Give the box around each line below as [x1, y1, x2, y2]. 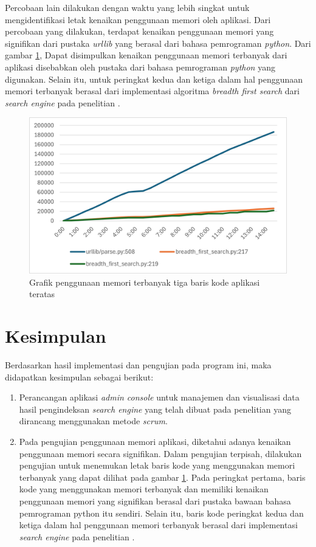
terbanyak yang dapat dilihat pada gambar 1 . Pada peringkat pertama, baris [19, 470, 306, 483]
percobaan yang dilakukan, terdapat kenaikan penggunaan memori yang [5, 25, 274, 38]
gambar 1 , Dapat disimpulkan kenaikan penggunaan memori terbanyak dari [5, 49, 287, 61]
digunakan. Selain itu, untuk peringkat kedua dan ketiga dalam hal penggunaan [5, 72, 303, 85]
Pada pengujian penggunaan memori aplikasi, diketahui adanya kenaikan [19, 435, 291, 447]
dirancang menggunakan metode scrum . [19, 415, 168, 427]
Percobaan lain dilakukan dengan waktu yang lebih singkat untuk [5, 1, 250, 13]
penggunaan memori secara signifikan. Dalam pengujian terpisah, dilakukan [19, 447, 302, 459]
